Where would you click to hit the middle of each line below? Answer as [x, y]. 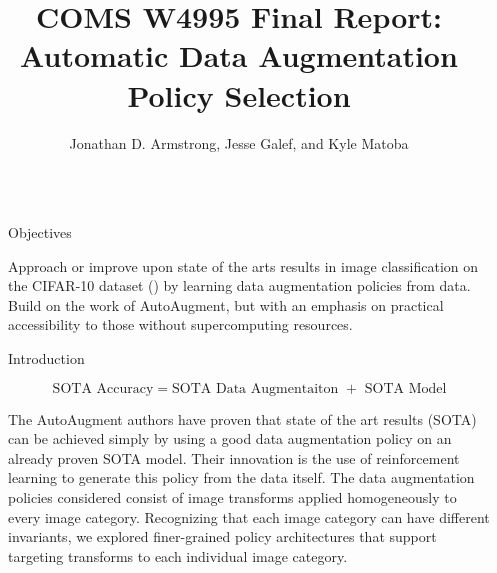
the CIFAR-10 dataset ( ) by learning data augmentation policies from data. [239, 285]
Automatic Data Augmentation [239, 55]
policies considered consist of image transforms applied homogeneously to [232, 497]
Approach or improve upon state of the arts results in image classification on [243, 265]
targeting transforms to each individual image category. [178, 555]
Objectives [40, 232]
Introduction [46, 358]
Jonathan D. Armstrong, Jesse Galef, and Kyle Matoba [239, 142]
